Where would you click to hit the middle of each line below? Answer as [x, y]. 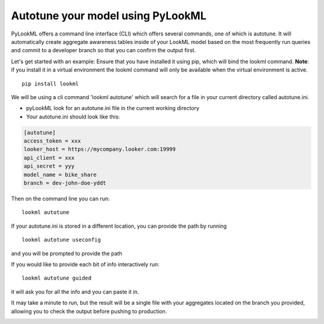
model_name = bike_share [60, 175]
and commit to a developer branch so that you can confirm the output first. [103, 50]
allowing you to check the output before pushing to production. [89, 311]
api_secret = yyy [49, 166]
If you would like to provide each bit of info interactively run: [85, 264]
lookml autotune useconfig [61, 240]
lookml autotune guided [57, 278]
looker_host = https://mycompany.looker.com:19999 [100, 149]
